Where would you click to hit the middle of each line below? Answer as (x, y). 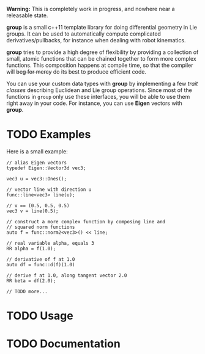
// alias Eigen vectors (37, 163)
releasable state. (27, 15)
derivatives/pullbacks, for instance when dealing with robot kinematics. (96, 40)
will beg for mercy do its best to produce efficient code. (76, 72)
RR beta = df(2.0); (31, 281)
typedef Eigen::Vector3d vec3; (46, 168)
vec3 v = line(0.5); (33, 211)
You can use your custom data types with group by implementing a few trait (102, 83)
